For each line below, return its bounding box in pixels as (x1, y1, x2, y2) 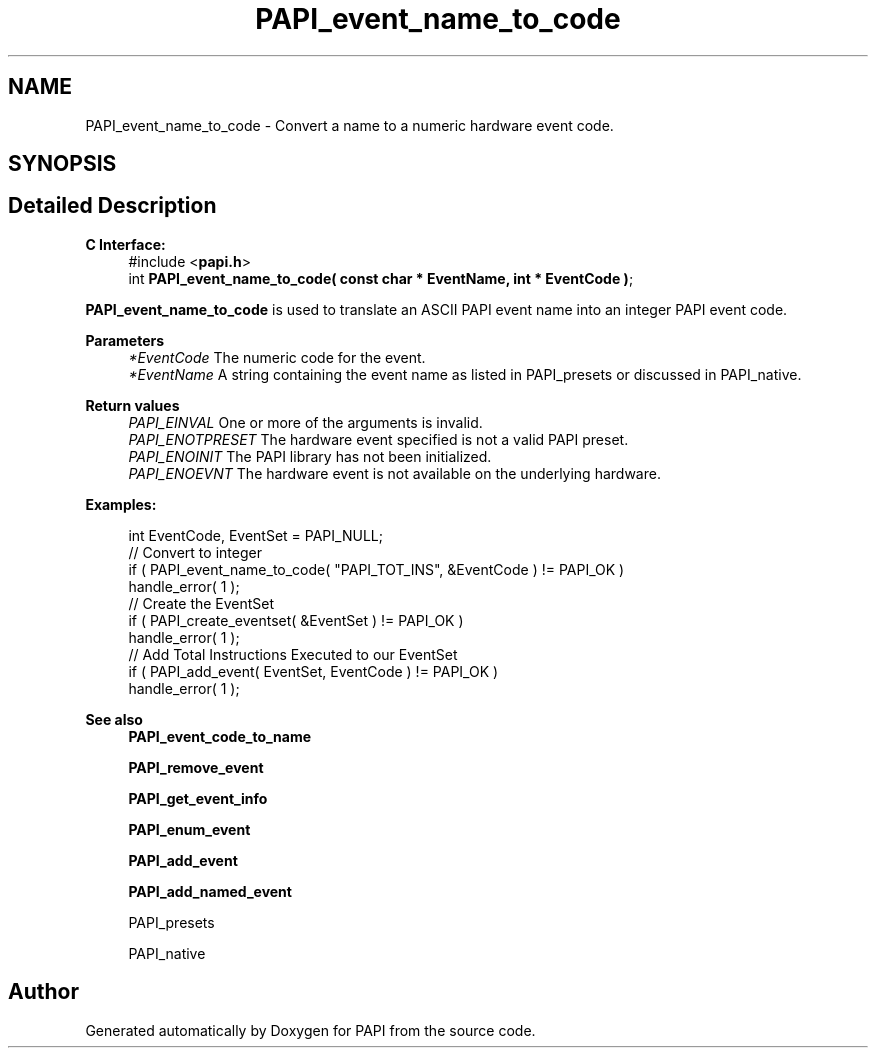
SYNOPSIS (8, 151, 117, 177)
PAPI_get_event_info (128, 789, 268, 807)
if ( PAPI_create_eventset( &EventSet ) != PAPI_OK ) (128, 611, 464, 629)
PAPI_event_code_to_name (128, 727, 312, 745)
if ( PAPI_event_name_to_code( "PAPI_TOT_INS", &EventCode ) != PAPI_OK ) (128, 560, 625, 578)
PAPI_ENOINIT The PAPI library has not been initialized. (128, 447, 492, 465)
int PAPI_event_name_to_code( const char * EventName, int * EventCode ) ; (128, 269, 634, 287)
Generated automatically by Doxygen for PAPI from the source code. (85, 1021, 536, 1039)
